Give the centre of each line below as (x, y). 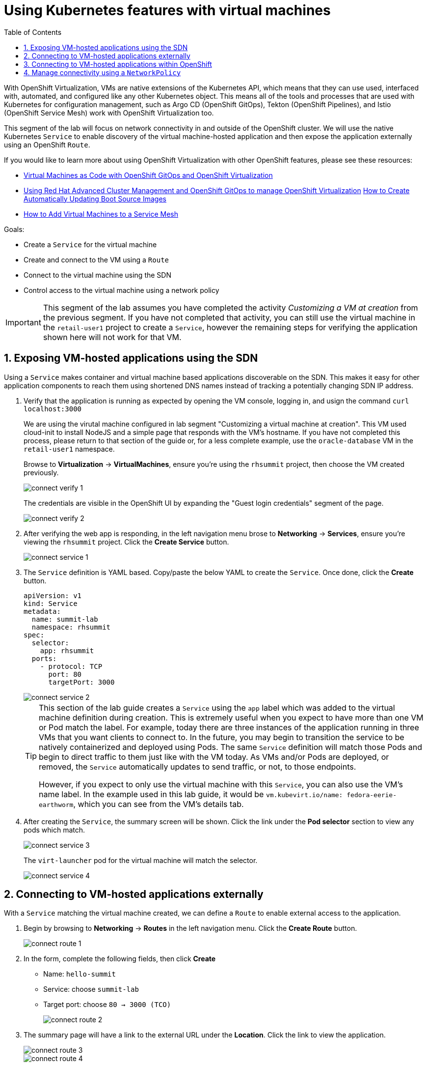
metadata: (42, 611)
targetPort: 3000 (81, 682)
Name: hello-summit (80, 974)
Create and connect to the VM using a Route (96, 259)
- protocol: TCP (71, 666)
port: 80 (65, 674)
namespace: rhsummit (71, 627)
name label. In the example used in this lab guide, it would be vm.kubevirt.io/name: (191, 794)
